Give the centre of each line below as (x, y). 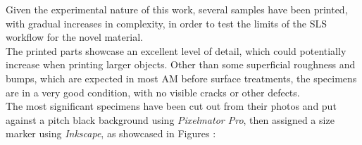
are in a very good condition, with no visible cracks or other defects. (153, 92)
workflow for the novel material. (74, 37)
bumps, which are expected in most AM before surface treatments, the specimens (181, 78)
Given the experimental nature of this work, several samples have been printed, (177, 9)
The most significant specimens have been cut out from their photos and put (171, 106)
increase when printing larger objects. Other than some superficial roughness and (181, 64)
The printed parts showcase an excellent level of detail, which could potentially (176, 50)
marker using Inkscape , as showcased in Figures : (111, 133)
